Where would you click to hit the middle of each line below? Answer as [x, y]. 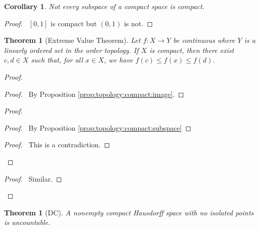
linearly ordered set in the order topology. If [71, 50]
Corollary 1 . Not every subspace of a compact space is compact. [104, 6]
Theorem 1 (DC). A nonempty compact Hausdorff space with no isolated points [129, 212]
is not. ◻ [139, 23]
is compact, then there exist [192, 50]
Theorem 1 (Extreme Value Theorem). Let [72, 40]
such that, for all [57, 60]
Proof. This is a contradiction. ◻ [57, 145]
